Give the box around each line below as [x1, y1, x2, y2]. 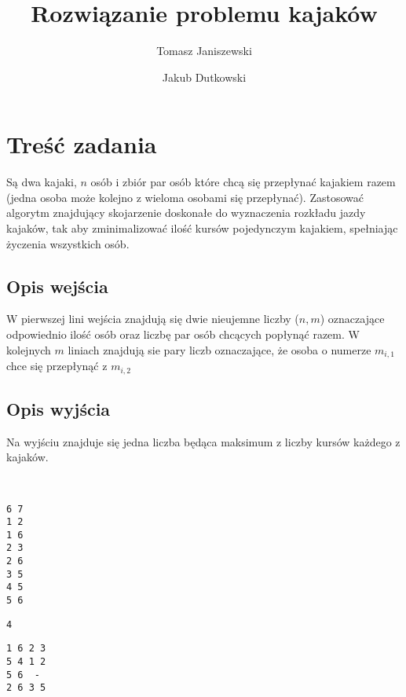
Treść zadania [6, 128, 157, 160]
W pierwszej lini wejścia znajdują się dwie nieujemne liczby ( [6, 310, 299, 327]
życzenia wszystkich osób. [6, 235, 130, 251]
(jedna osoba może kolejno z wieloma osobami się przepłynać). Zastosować [6, 189, 364, 205]
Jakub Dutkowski [162, 68, 247, 85]
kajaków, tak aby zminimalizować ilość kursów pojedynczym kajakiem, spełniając [6, 220, 398, 237]
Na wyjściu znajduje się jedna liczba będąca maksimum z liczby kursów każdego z [6, 433, 401, 449]
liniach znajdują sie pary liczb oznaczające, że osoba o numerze [68, 341, 371, 358]
